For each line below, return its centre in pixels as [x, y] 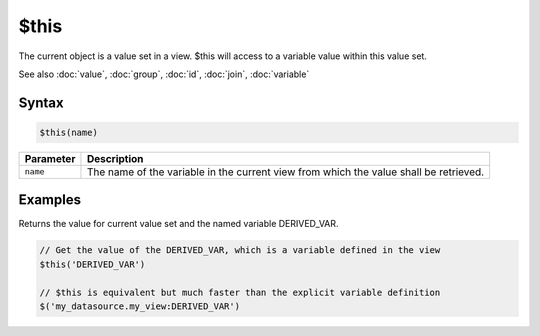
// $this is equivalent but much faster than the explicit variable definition [240, 292]
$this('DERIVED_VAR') [92, 264]
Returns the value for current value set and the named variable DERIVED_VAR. [178, 224]
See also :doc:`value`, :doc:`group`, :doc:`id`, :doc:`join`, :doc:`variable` [164, 74]
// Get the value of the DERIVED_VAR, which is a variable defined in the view [240, 250]
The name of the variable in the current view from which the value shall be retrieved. [285, 172]
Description [115, 158]
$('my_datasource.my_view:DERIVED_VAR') [139, 306]
